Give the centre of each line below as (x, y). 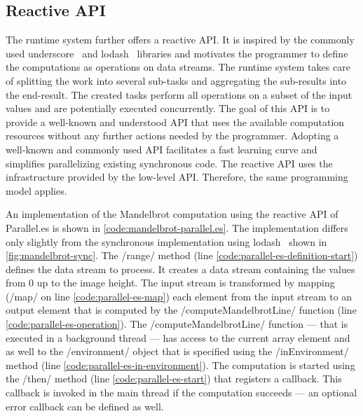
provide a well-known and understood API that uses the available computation (175, 122)
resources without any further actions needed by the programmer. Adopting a (172, 136)
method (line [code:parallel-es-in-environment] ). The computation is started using (180, 365)
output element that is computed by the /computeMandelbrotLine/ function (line (181, 310)
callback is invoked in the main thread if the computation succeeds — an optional (181, 393)
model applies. (36, 190)
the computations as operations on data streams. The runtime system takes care (178, 67)
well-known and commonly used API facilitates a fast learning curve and (162, 149)
